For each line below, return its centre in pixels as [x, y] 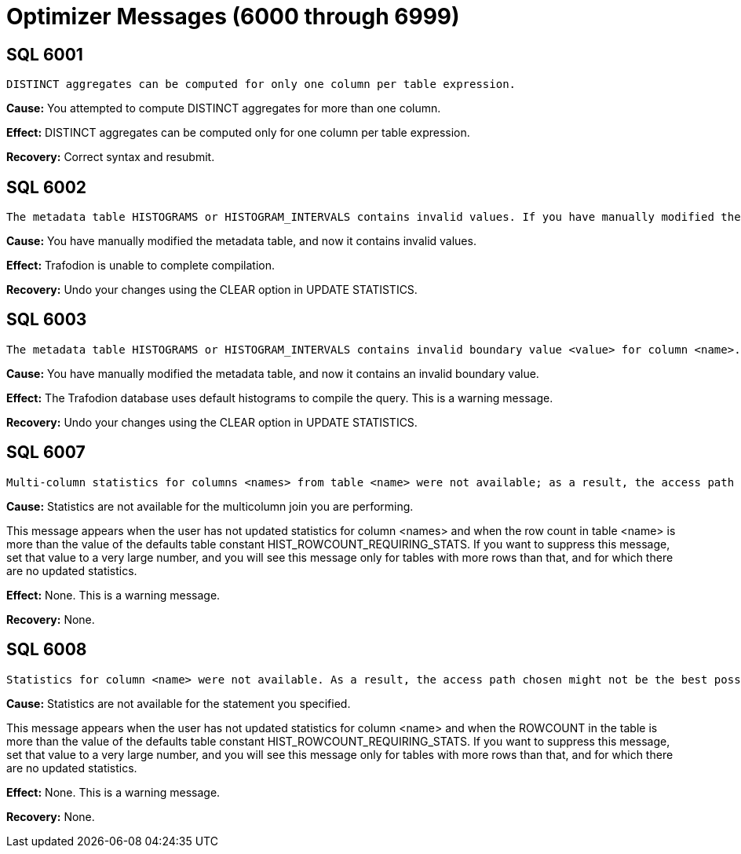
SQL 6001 [45, 54]
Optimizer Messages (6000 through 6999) [233, 16]
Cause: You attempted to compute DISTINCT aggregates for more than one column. [224, 108]
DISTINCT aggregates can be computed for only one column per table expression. [261, 84]
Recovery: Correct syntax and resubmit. [111, 157]
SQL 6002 [47, 187]
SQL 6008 [47, 650]
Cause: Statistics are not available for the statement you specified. [179, 703]
